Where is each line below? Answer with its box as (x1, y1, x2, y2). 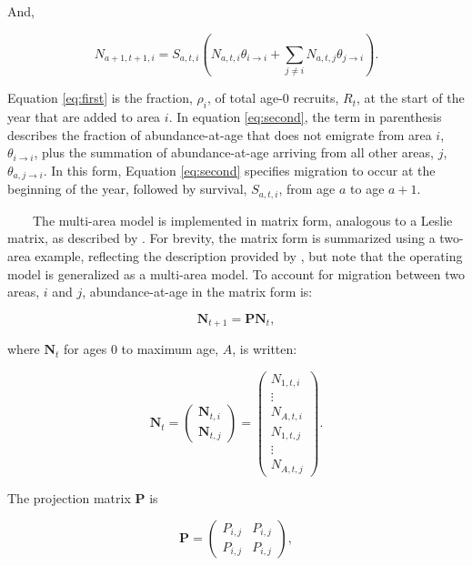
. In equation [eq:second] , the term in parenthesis (168, 107, 442, 126)
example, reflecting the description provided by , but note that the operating (35, 246, 463, 265)
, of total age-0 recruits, (206, 88, 339, 107)
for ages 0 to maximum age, (64, 339, 219, 359)
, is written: (232, 339, 297, 359)
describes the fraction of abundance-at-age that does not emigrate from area (7, 125, 432, 144)
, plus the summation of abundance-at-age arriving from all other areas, (34, 143, 434, 162)
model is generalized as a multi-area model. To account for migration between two (7, 264, 466, 283)
